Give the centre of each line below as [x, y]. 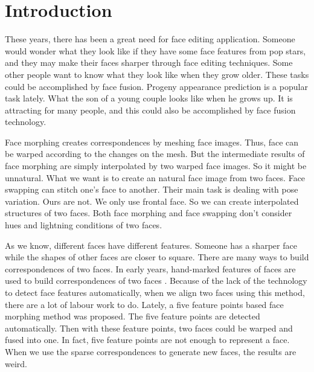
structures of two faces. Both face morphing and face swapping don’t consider [149, 213]
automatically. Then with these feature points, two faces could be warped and [149, 328]
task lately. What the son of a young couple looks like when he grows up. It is [149, 98]
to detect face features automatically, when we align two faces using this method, [155, 292]
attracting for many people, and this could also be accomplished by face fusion [150, 110]
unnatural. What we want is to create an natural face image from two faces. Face [155, 177]
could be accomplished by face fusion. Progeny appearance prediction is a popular [156, 86]
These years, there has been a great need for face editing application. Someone [150, 39]
